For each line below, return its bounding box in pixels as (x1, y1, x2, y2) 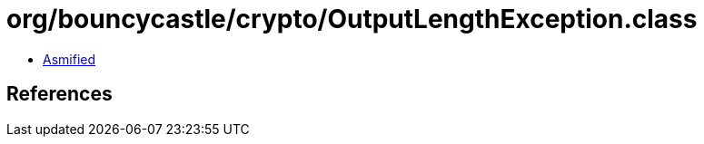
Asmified (43, 51, 96, 67)
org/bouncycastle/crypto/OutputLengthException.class (6, 4, 698, 34)
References (6, 82, 113, 106)
